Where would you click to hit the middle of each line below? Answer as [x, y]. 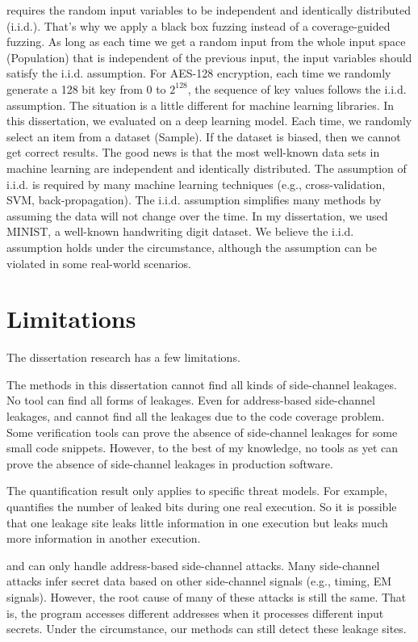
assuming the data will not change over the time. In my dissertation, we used [197, 215]
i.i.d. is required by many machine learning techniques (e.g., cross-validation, [196, 184]
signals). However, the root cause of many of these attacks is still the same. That [207, 596]
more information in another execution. [104, 538]
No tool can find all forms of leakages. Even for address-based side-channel [191, 400]
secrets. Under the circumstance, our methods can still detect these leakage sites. [207, 629]
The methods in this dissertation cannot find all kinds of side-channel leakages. [202, 384]
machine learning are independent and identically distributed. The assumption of [207, 168]
